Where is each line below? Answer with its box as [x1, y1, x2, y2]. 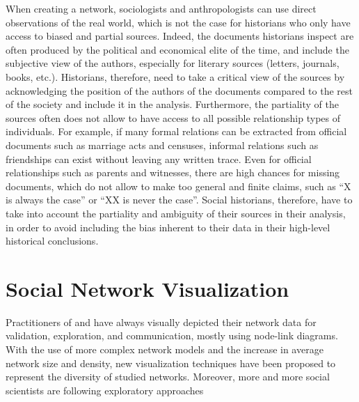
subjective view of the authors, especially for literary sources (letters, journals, [6, 56, 340, 70]
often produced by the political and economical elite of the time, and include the [6, 42, 349, 56]
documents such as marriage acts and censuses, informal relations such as [6, 137, 319, 152]
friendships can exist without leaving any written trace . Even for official [6, 151, 312, 166]
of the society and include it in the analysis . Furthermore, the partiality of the [6, 97, 339, 111]
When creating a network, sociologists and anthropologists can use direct [6, 1, 317, 15]
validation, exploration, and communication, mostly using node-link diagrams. [6, 328, 338, 343]
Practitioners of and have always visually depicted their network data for [6, 314, 317, 329]
